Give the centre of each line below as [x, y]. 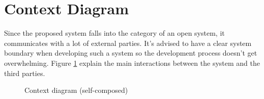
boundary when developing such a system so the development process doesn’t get [131, 53]
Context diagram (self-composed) [76, 90]
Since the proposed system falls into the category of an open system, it [114, 33]
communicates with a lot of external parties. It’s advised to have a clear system [128, 43]
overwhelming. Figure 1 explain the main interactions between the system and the [132, 63]
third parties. [25, 73]
